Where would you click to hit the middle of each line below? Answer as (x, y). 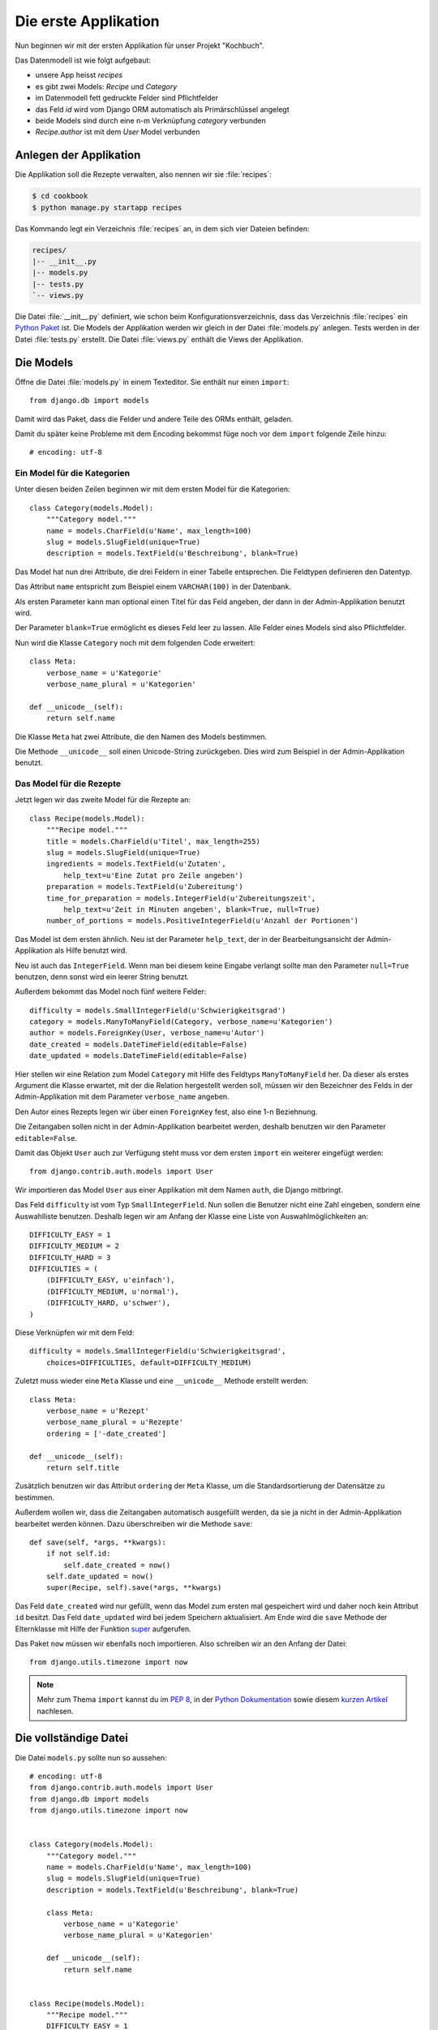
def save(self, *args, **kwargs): (98, 1542)
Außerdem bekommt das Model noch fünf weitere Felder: (111, 991)
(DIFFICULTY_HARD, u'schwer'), (108, 1303)
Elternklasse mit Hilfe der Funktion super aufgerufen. (103, 1629)
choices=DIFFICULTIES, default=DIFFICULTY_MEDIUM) (149, 1363)
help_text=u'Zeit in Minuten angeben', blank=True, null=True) (192, 909)
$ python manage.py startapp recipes (107, 207)
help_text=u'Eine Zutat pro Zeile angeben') (153, 875)
